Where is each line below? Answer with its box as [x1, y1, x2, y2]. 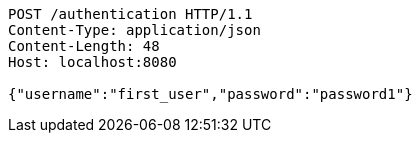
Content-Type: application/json [8, 22, 261, 38]
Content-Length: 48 [8, 38, 160, 54]
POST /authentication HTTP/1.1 [8, 6, 253, 22]
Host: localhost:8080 [8, 54, 177, 70]
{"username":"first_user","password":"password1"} [8, 86, 413, 102]
